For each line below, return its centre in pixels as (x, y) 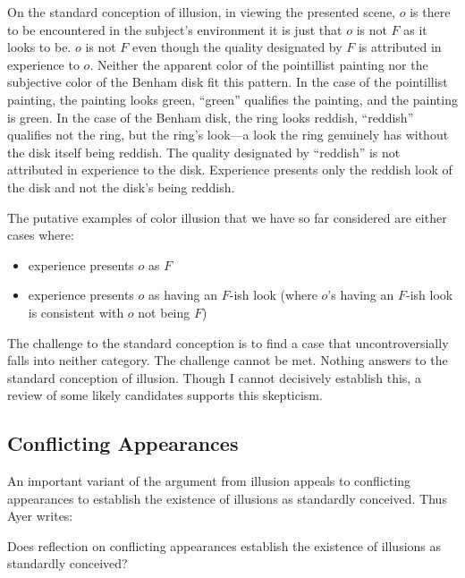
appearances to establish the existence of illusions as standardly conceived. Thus (227, 498)
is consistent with (76, 312)
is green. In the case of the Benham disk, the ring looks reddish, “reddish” (211, 117)
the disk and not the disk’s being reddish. (121, 187)
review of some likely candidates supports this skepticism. (165, 395)
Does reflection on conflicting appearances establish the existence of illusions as (224, 545)
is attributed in (400, 47)
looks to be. (39, 47)
